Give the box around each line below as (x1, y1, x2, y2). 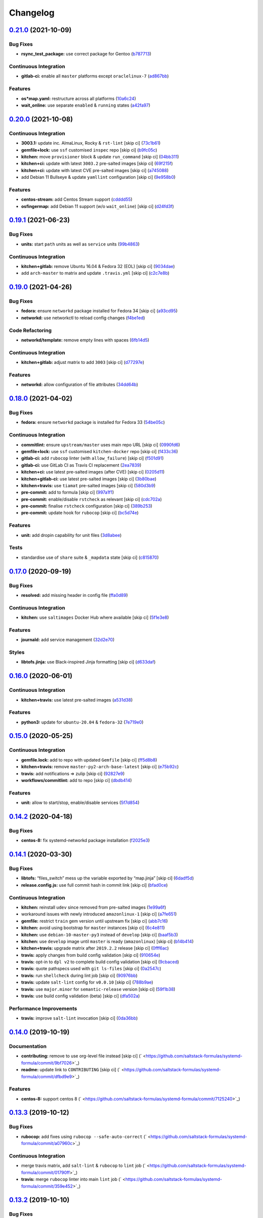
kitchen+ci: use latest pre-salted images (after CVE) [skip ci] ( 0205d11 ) (21, 469, 165, 475)
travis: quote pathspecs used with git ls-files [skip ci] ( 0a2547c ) (21, 966, 162, 971)
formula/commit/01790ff (21, 1169, 70, 1175)
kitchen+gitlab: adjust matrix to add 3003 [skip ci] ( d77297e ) (21, 360, 145, 365)
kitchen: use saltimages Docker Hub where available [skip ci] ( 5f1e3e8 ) (21, 614, 169, 621)
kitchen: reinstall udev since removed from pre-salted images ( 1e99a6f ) (21, 904, 167, 910)
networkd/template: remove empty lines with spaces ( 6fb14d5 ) (21, 337, 150, 343)
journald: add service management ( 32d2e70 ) (21, 637, 114, 643)
